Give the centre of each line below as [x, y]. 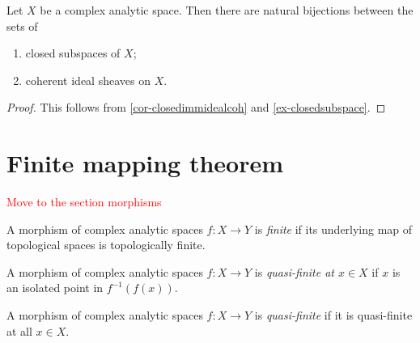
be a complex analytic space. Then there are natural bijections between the [227, 10]
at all [19, 330]
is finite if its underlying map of [333, 229]
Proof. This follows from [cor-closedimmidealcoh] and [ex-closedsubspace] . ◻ [196, 107]
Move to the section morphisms [84, 202]
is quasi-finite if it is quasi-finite [333, 315]
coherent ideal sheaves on [88, 80]
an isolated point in [55, 288]
